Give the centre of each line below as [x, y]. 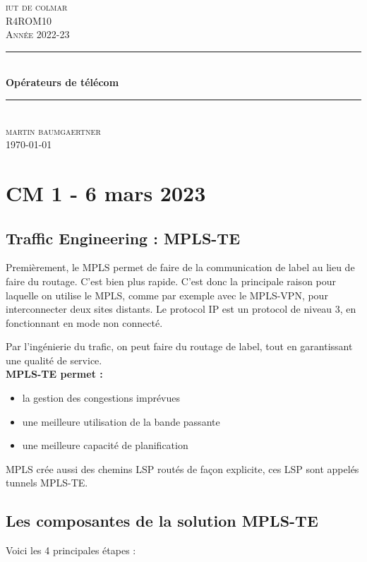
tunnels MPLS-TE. [47, 483]
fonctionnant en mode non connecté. [84, 322]
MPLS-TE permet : [54, 374]
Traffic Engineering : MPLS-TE [123, 238]
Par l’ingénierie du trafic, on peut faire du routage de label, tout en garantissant [179, 346]
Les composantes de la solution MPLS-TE [162, 521]
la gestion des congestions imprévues [101, 398]
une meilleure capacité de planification [105, 445]
